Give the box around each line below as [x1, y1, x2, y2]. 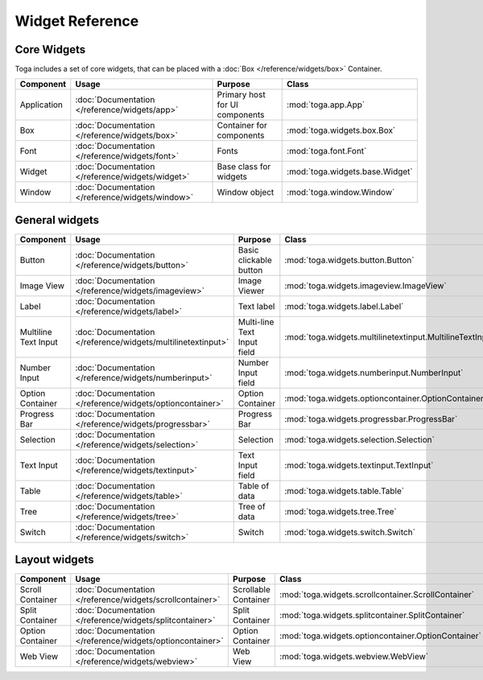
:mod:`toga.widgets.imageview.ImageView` [284, 280, 447, 291]
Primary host [217, 89, 266, 101]
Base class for [217, 161, 271, 172]
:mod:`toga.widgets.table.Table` [284, 485, 405, 497]
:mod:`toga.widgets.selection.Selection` [284, 434, 435, 445]
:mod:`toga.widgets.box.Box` [287, 125, 396, 136]
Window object [217, 187, 275, 198]
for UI [217, 99, 239, 110]
